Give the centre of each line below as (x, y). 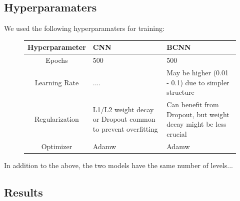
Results (23, 192)
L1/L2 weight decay (123, 109)
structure (180, 92)
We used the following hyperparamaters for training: (84, 28)
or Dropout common (124, 119)
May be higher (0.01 (197, 72)
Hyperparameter (57, 47)
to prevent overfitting (125, 129)
